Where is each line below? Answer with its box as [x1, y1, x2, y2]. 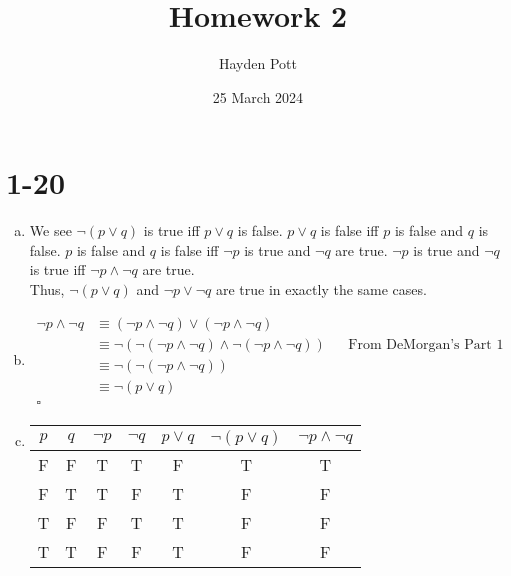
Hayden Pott [219, 53, 297, 74]
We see [29, 220, 72, 241]
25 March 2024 [212, 86, 304, 107]
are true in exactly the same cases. [215, 279, 427, 300]
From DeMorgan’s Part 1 [348, 337, 504, 352]
